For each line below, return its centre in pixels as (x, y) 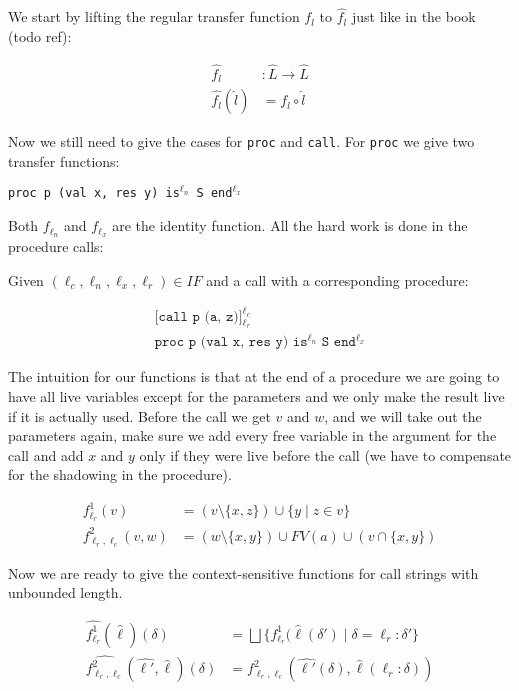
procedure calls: (56, 245)
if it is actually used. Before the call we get (139, 415)
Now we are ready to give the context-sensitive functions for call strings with (243, 572)
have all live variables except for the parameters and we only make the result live (256, 395)
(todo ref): (40, 35)
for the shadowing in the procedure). (120, 474)
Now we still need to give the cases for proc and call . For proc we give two (241, 141)
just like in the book (413, 16)
